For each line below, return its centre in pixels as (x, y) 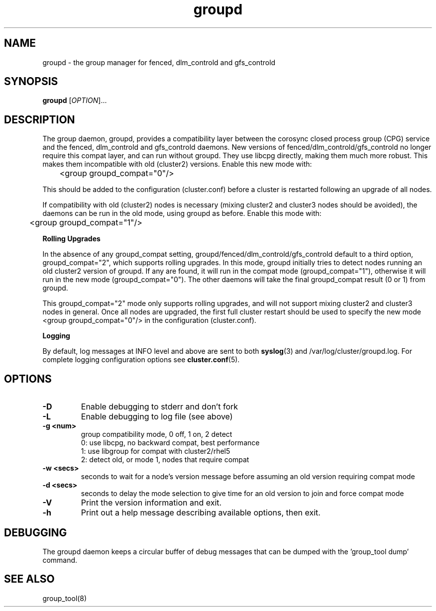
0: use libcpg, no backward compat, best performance (170, 443)
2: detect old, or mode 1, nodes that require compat (165, 460)
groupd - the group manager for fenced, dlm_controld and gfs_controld (159, 62)
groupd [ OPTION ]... (75, 101)
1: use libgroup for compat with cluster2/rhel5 (156, 451)
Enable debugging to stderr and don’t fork (160, 407)
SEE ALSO (29, 579)
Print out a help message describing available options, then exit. (201, 513)
